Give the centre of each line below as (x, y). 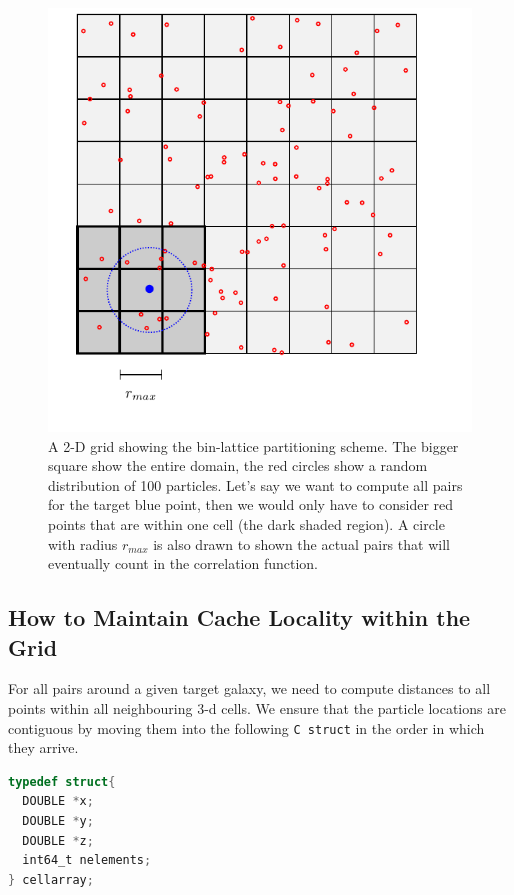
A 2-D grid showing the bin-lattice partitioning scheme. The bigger (253, 445)
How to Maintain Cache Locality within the (239, 617)
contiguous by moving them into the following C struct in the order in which (246, 727)
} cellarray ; (51, 879)
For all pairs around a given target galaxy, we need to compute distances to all (249, 688)
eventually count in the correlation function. (183, 563)
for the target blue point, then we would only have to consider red (251, 504)
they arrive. (43, 747)
